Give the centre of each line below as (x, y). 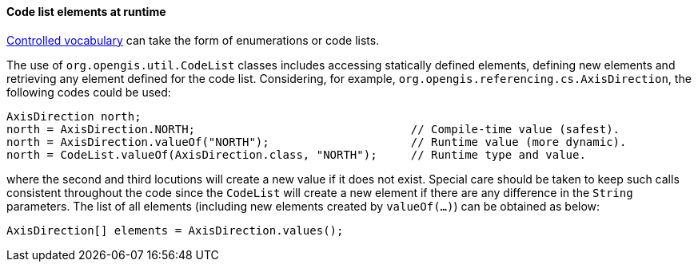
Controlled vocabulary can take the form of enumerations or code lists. (193, 40)
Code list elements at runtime (86, 12)
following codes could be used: (89, 92)
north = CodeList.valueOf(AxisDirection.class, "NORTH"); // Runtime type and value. (296, 154)
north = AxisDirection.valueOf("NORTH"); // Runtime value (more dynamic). (317, 142)
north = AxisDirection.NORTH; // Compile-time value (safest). (313, 129)
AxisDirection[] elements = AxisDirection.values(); (175, 230)
